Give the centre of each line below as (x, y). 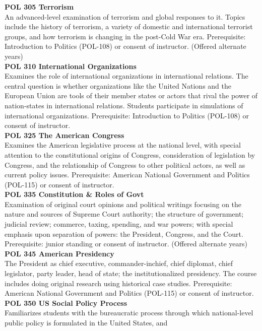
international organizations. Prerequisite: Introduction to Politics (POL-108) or (127, 115)
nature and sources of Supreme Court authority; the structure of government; (124, 214)
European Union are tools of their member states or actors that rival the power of (131, 95)
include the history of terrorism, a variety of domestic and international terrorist (129, 26)
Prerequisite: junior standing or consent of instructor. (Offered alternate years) (126, 244)
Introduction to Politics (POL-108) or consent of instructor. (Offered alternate (125, 46)
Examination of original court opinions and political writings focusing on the (123, 204)
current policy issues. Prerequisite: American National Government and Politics (127, 175)
